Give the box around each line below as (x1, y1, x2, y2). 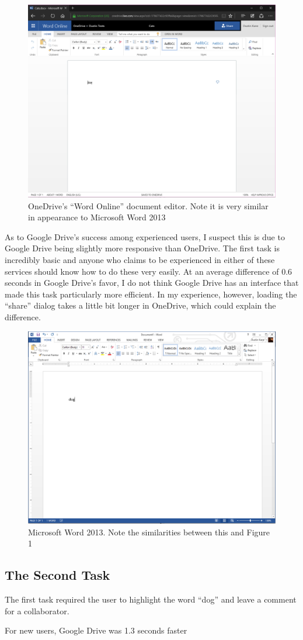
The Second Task (5, 566, 110, 584)
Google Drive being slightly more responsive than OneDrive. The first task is (5, 242, 280, 254)
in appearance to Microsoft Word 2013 (28, 211, 166, 223)
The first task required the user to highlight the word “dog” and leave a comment (5, 593, 297, 606)
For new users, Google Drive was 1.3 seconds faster (5, 624, 187, 636)
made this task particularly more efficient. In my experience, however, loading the (5, 288, 297, 300)
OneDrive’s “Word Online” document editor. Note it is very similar (28, 199, 269, 212)
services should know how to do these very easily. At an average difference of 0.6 (5, 265, 292, 277)
